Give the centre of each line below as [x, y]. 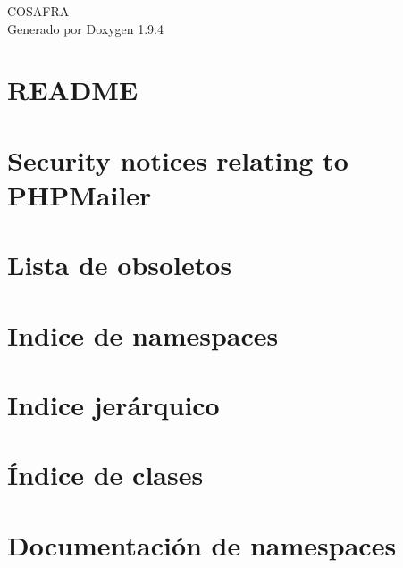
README [73, 90]
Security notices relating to [178, 159]
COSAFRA [38, 11]
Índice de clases [105, 475]
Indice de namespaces [143, 334]
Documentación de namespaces [202, 544]
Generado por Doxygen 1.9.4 [85, 28]
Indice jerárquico [113, 405]
